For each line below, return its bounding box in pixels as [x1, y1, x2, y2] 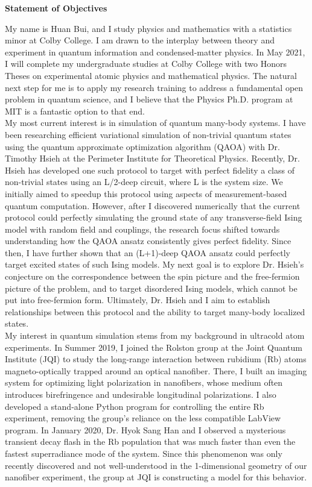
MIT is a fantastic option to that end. [5, 104, 145, 117]
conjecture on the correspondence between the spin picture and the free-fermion [5, 270, 300, 283]
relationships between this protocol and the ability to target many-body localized [5, 305, 305, 318]
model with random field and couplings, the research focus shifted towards [5, 222, 280, 235]
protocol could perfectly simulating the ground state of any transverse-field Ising [5, 211, 302, 224]
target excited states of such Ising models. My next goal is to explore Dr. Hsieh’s [5, 258, 304, 271]
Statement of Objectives [5, 2, 107, 14]
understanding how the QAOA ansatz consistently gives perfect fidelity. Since [5, 234, 291, 247]
